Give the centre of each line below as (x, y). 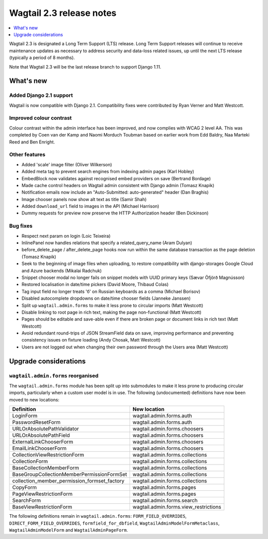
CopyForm (25, 487)
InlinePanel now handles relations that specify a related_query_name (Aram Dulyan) (107, 243)
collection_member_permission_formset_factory (68, 481)
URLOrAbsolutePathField (41, 435)
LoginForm (25, 416)
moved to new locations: (34, 400)
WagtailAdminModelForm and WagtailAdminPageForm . (69, 530)
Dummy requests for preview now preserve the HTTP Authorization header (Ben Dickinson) (115, 213)
